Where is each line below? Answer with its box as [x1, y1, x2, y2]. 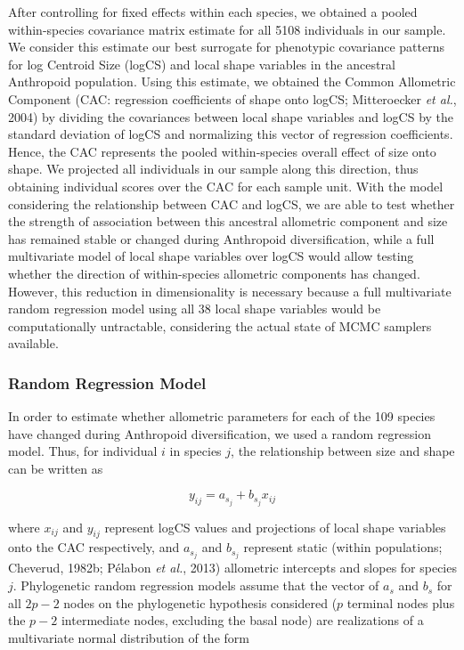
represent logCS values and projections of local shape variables [104, 517, 446, 536]
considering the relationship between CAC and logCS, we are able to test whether [8, 194, 455, 213]
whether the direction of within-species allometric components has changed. [8, 264, 420, 282]
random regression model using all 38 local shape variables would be [8, 299, 381, 318]
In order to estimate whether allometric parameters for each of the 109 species [8, 407, 436, 426]
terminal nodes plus [346, 593, 455, 612]
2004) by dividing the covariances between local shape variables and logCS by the [8, 107, 454, 126]
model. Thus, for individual [8, 442, 158, 460]
